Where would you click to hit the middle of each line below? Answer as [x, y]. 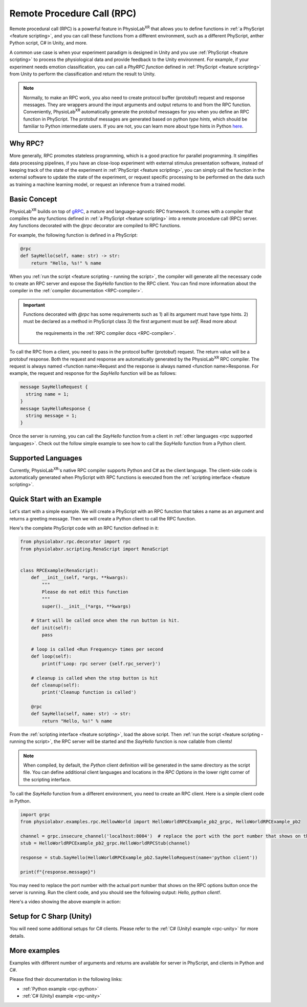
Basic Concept [33, 199]
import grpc [35, 814]
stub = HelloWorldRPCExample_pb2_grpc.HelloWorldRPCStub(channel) [105, 843]
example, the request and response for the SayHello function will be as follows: [93, 373]
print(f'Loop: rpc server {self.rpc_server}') [101, 663]
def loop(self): [51, 657]
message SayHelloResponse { [55, 408]
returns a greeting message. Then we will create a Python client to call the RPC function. [103, 518]
